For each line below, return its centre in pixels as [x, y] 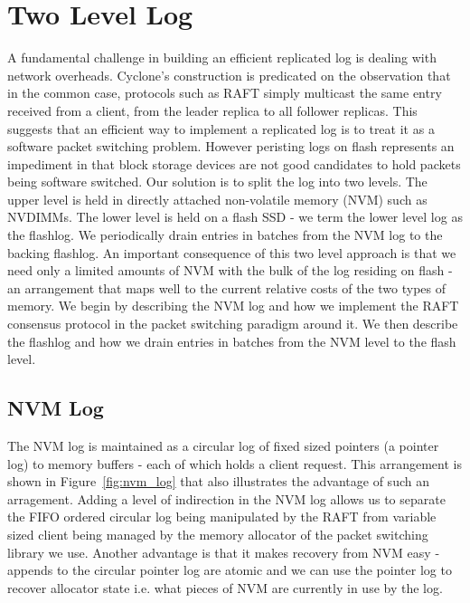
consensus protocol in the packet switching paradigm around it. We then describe [233, 324]
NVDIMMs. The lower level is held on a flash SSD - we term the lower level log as [235, 217]
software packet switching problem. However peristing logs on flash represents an [231, 146]
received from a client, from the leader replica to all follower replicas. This [212, 110]
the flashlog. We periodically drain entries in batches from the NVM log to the [225, 235]
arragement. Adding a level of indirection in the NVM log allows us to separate [226, 498]
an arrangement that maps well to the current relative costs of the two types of [227, 287]
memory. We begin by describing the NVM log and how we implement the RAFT [233, 306]
